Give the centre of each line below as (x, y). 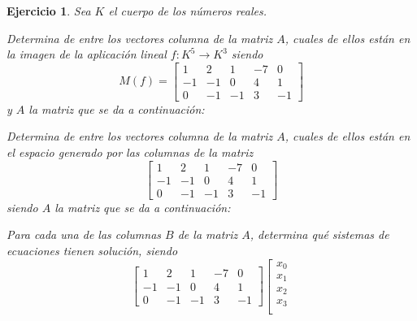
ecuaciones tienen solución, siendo (92, 250)
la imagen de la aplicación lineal (87, 54)
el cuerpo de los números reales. (187, 11)
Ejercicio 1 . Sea (49, 11)
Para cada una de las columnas (84, 234)
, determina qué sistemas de (319, 234)
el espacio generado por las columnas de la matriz (130, 152)
